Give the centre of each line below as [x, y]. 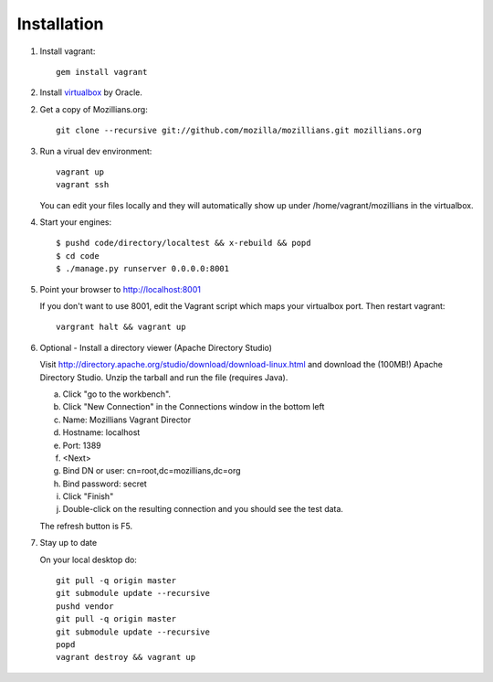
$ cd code [78, 256]
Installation [60, 24]
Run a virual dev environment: [96, 151]
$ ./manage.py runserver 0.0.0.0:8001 [143, 269]
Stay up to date [68, 543]
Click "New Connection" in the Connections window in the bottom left [194, 407]
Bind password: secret [105, 484]
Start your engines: [76, 222]
